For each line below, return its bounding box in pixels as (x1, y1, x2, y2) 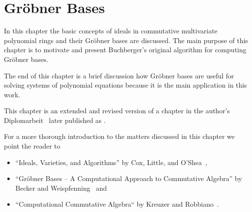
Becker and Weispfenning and (15, 182, 107, 193)
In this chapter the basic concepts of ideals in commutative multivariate (4, 26, 218, 36)
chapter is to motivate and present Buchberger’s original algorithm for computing (4, 45, 247, 55)
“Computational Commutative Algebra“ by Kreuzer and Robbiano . (15, 199, 219, 209)
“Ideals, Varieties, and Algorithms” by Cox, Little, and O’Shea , (15, 157, 207, 167)
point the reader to (4, 141, 60, 151)
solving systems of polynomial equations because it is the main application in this (4, 80, 247, 90)
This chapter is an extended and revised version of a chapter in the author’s (4, 106, 230, 116)
